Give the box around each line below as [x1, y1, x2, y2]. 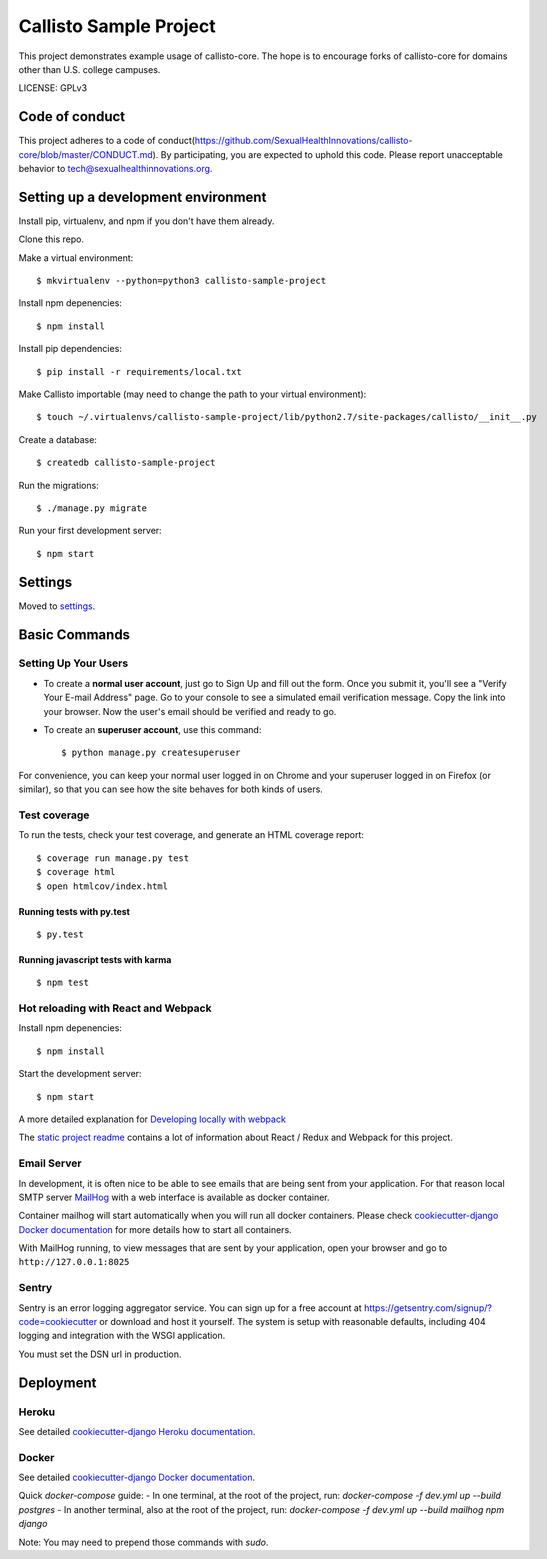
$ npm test [36, 977, 90, 989]
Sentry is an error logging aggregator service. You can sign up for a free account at [18, 1301, 362, 1314]
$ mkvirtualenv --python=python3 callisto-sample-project [36, 275, 327, 287]
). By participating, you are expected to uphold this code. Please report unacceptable [152, 148, 504, 160]
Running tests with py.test [18, 905, 130, 917]
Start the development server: [18, 1068, 142, 1080]
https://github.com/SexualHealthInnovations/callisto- [194, 135, 413, 147]
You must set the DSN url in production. [18, 1348, 182, 1360]
